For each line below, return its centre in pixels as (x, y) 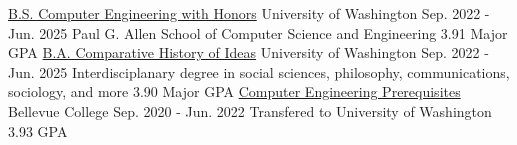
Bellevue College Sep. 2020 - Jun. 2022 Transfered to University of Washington (250, 110)
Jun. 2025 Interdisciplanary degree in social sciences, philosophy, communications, (259, 71)
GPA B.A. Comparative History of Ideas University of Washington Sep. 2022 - (248, 52)
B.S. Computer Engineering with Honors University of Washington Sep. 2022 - (249, 13)
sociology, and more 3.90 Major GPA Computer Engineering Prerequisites (234, 91)
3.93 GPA (38, 130)
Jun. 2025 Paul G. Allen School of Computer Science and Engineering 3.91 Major (258, 32)
